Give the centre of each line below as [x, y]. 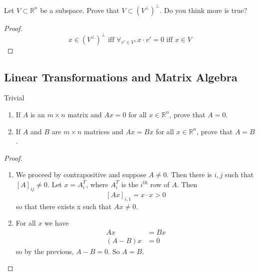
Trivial [14, 98]
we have [57, 223]
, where [97, 184]
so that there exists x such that [64, 206]
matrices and [103, 131]
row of [160, 184]
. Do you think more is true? [203, 10]
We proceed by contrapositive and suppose [81, 174]
